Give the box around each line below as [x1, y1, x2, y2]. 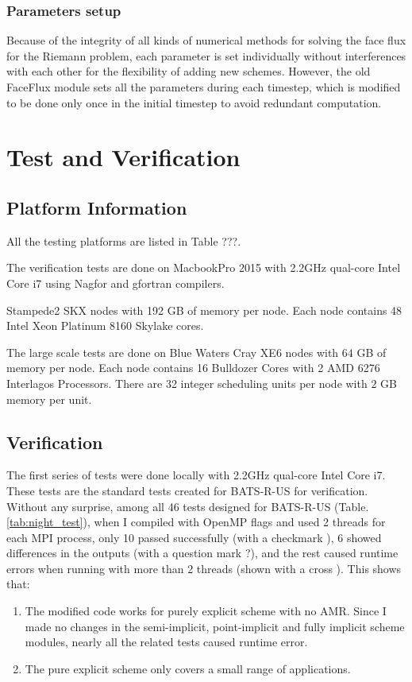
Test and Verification [6, 141, 241, 173]
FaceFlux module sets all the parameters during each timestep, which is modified [6, 79, 401, 95]
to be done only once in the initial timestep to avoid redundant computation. [6, 94, 382, 110]
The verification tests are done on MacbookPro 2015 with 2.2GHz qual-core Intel [6, 259, 401, 276]
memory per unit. [6, 390, 92, 407]
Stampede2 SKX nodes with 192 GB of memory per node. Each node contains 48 [6, 301, 402, 318]
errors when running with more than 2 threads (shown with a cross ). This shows [6, 560, 402, 576]
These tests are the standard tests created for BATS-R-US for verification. [6, 482, 368, 498]
